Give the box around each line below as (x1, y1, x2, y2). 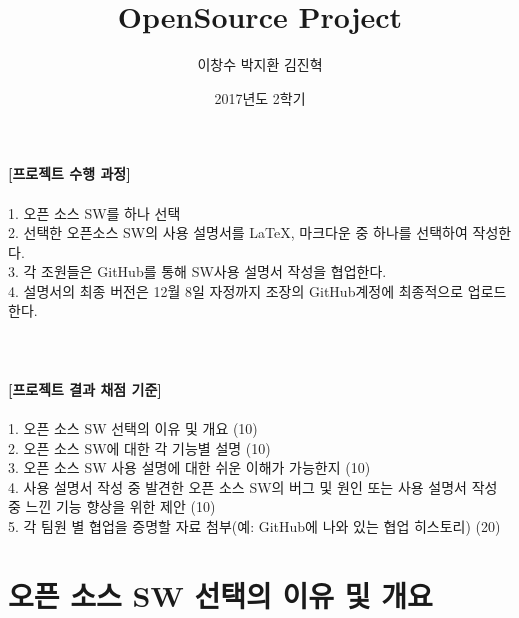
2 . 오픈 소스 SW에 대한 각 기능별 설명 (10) (8, 437, 271, 458)
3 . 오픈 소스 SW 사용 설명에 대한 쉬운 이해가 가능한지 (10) (8, 457, 371, 478)
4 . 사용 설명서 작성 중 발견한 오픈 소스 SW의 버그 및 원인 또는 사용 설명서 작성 (8, 476, 498, 497)
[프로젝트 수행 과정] (8, 163, 131, 184)
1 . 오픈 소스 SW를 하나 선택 (8, 202, 181, 223)
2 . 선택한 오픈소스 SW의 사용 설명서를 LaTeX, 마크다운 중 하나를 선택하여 (8, 222, 468, 243)
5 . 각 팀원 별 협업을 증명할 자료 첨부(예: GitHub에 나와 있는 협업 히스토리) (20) (8, 516, 501, 536)
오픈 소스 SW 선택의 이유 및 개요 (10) (23, 418, 258, 439)
